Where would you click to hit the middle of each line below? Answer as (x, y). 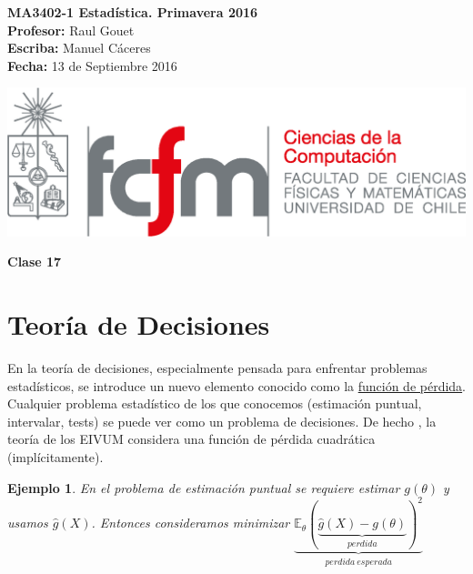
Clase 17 (35, 262)
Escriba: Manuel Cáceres (79, 48)
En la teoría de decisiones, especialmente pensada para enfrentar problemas (217, 368)
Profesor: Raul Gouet (71, 30)
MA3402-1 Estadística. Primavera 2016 (133, 12)
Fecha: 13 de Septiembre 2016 (92, 65)
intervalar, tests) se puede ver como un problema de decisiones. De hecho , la (222, 421)
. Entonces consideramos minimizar (191, 523)
